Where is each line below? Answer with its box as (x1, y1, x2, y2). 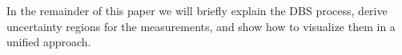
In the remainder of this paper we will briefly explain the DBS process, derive (6, 2, 388, 18)
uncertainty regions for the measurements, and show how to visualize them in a (6, 18, 396, 34)
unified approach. (6, 33, 91, 50)
